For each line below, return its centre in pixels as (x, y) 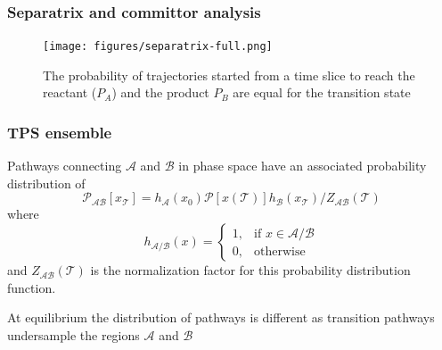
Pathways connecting (65, 166)
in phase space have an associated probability (303, 166)
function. (32, 287)
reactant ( (70, 92)
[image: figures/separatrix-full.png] (158, 47)
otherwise (280, 251)
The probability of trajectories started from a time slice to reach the (229, 75)
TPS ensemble (60, 132)
